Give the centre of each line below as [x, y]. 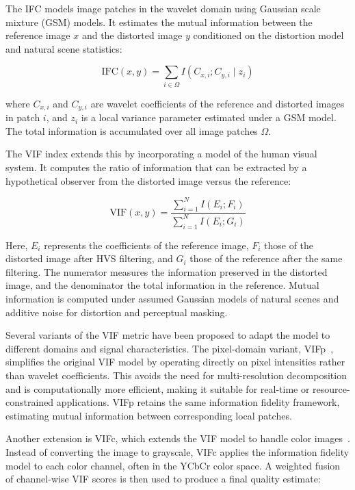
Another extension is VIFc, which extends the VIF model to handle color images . [178, 438]
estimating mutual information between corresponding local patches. [149, 415]
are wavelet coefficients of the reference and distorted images [218, 103]
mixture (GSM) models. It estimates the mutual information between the [159, 22]
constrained [30, 402]
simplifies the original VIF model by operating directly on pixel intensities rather [175, 362]
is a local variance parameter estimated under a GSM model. [209, 117]
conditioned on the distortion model [268, 35]
